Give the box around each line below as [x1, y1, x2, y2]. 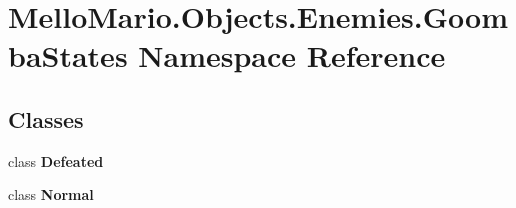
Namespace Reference [138, 35, 446, 76]
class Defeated [8, 150, 104, 171]
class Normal [8, 184, 94, 205]
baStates [8, 35, 128, 76]
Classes [8, 103, 84, 134]
